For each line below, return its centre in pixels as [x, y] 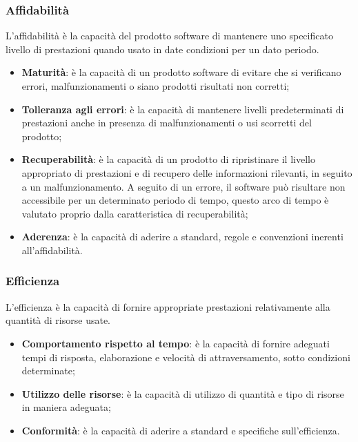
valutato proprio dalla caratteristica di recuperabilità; [135, 213]
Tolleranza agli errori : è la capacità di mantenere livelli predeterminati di [183, 109]
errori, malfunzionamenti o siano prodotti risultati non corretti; [156, 86]
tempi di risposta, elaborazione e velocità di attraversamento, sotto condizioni [186, 357]
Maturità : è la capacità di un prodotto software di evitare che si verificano [181, 72]
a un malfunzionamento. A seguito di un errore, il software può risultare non [183, 186]
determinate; [48, 371]
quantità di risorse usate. [58, 320]
